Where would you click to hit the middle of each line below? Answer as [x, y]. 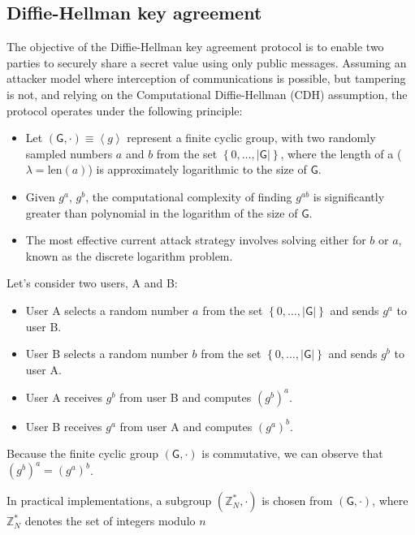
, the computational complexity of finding [189, 196]
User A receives [64, 397]
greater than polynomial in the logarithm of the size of [162, 212]
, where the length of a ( [341, 153]
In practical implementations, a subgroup [109, 500]
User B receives [64, 426]
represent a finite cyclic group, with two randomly [251, 138]
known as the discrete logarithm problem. [129, 255]
